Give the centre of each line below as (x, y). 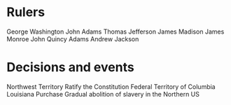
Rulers (26, 12)
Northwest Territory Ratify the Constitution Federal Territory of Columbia (111, 86)
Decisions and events (70, 68)
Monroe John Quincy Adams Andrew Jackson (73, 38)
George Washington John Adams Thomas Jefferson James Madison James (115, 31)
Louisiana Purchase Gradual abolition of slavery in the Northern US (103, 94)
